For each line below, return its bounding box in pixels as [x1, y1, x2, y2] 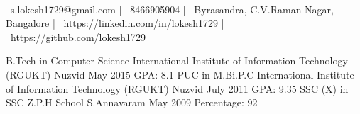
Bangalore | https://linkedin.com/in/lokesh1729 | [6, 16, 224, 30]
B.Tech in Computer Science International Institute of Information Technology [6, 53, 348, 68]
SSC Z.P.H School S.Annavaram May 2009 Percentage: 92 [6, 95, 258, 110]
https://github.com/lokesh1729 [10, 29, 146, 44]
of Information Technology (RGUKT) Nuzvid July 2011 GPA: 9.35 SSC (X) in [6, 81, 349, 96]
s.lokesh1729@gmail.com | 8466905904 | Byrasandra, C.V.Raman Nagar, [10, 1, 334, 16]
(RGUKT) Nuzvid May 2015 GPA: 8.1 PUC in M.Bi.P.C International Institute [6, 67, 354, 81]
